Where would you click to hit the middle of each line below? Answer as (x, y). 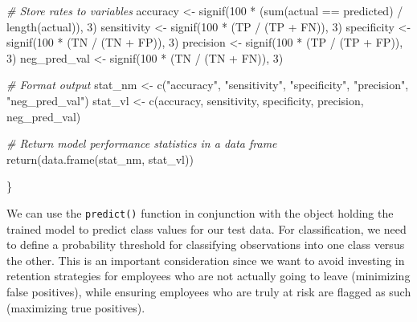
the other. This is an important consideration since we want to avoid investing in (206, 260)
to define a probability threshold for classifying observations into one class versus (206, 245)
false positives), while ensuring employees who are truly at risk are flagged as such (209, 291)
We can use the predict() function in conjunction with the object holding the (200, 212)
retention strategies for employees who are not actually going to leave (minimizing (208, 276)
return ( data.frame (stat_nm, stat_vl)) (100, 159)
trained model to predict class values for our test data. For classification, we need (206, 228)
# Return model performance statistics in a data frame (142, 143)
